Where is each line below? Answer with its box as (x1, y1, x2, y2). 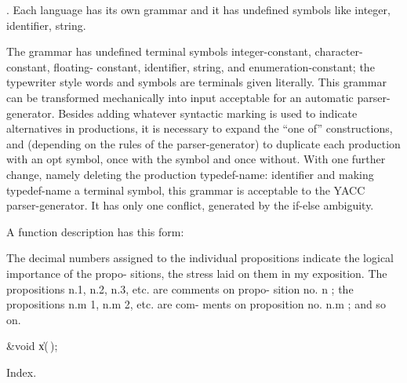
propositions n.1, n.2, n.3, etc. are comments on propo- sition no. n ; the (6, 280, 354, 297)
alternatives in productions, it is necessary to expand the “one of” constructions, (6, 120, 393, 137)
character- (314, 43, 363, 60)
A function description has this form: (6, 223, 184, 239)
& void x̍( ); (6, 337, 58, 354)
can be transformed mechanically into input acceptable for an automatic (6, 89, 354, 105)
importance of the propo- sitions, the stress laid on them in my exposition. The (6, 264, 387, 281)
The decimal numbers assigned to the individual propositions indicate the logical (6, 250, 394, 266)
